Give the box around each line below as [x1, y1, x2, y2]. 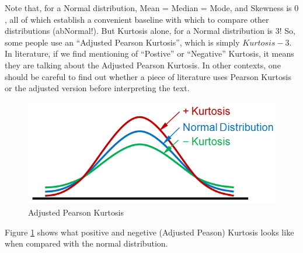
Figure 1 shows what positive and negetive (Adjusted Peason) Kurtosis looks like [5, 226, 294, 238]
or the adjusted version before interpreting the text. [5, 82, 190, 94]
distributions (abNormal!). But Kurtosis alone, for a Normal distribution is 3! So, [5, 25, 295, 37]
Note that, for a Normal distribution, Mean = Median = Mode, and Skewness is [5, 2, 292, 13]
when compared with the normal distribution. [5, 237, 168, 249]
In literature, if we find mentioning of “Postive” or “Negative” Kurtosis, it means [5, 47, 294, 60]
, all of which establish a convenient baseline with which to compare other [5, 13, 269, 25]
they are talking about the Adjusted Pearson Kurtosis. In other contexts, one [5, 58, 281, 71]
